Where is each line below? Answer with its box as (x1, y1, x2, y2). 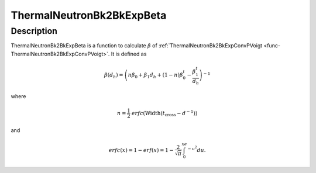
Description (11, 26, 58, 36)
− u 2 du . (187, 145, 206, 154)
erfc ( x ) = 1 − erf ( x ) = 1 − (108, 147, 174, 154)
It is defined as (111, 50, 147, 57)
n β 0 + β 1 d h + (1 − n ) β (128, 72, 184, 79)
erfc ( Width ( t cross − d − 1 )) (132, 109, 198, 118)
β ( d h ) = (104, 72, 124, 79)
